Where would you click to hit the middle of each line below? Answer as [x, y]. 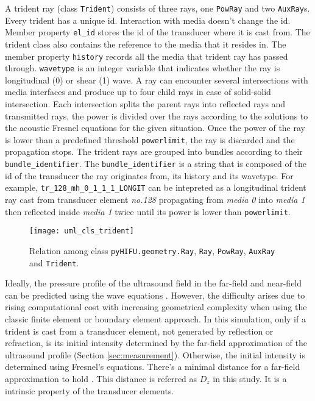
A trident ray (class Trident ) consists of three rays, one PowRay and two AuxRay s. [157, 8]
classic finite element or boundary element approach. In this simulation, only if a [155, 318]
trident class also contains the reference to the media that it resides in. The [146, 44]
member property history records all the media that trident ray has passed [147, 56]
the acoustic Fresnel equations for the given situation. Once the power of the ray [155, 128]
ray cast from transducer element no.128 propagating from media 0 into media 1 [155, 199]
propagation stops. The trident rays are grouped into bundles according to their [154, 151]
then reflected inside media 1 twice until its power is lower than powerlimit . [148, 211]
